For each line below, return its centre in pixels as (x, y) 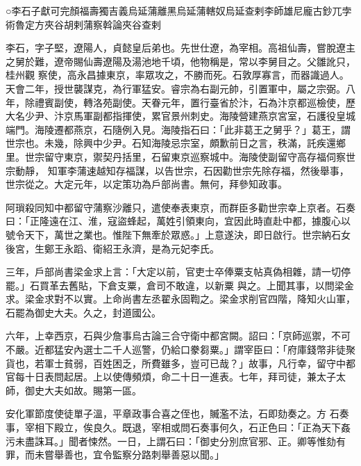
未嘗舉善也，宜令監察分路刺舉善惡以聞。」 (129, 455)
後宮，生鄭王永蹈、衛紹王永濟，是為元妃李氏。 (112, 248)
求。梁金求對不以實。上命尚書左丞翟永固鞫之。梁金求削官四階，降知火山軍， (180, 299)
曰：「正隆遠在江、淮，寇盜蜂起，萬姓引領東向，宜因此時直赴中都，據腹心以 (178, 221)
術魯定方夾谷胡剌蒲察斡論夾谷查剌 (83, 24)
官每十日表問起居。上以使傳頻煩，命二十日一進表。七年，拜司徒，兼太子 (171, 377)
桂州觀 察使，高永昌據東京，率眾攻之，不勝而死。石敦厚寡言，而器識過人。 (177, 75)
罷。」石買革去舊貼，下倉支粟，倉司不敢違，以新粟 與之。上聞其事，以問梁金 (180, 285)
